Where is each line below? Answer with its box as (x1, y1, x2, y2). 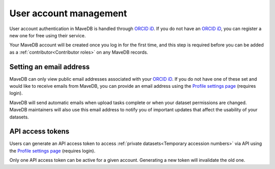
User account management (9, 8, 127, 19)
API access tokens (9, 127, 70, 136)
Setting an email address (9, 62, 90, 71)
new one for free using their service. (9, 32, 86, 38)
